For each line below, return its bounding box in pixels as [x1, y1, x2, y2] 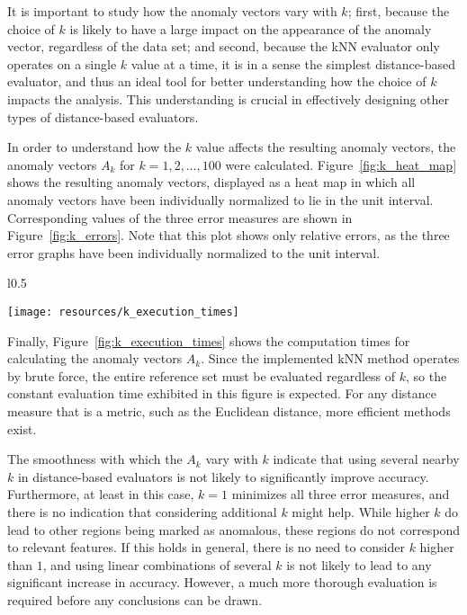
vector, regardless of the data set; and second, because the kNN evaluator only [7, 37, 440, 56]
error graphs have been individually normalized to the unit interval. [7, 243, 381, 262]
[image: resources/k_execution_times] [7, 305, 239, 318]
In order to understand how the [7, 138, 182, 156]
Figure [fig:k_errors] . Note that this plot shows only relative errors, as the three [7, 226, 450, 245]
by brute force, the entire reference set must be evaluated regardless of [7, 366, 396, 385]
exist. [7, 419, 37, 438]
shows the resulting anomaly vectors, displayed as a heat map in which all [7, 173, 416, 192]
